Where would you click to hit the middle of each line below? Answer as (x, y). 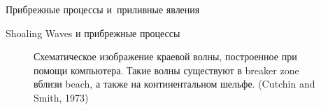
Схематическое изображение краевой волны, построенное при (165, 56)
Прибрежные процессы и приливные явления (103, 9)
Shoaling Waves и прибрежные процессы (93, 33)
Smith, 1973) (61, 97)
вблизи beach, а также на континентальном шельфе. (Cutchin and (174, 84)
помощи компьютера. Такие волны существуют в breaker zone (166, 70)
